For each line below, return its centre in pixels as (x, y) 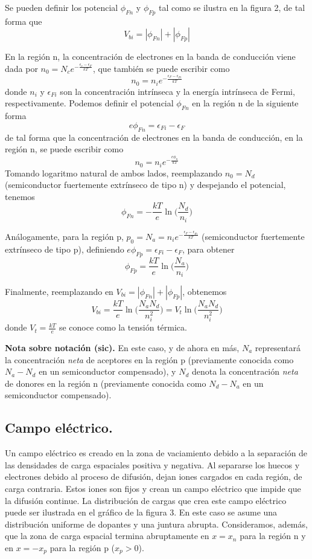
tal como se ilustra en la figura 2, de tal (232, 7)
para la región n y (273, 536)
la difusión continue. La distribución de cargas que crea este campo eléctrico (146, 500)
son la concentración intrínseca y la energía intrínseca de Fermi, (177, 91)
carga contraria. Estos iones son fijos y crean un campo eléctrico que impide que (153, 488)
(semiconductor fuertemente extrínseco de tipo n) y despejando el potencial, (145, 185)
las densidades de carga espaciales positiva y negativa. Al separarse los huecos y (152, 464)
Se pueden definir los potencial (62, 7)
